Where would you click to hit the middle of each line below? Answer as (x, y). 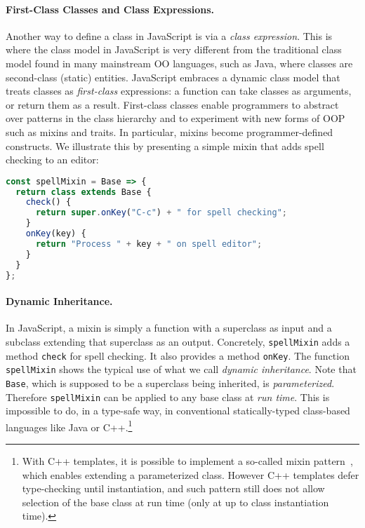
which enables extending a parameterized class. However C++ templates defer (191, 474)
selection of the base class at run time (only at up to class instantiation (175, 502)
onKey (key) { (56, 234)
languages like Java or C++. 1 (69, 426)
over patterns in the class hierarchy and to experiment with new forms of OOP (175, 118)
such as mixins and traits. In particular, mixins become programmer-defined (170, 131)
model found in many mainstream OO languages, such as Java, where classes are (179, 63)
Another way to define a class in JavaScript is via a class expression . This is (169, 35)
